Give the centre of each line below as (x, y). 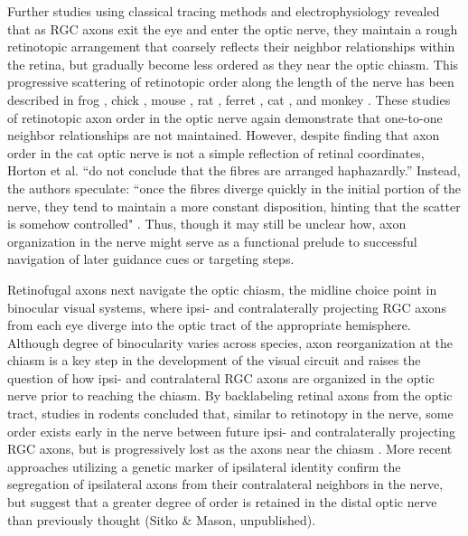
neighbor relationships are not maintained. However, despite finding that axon (224, 135)
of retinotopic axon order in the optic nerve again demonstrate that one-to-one (225, 117)
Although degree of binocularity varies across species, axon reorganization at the (230, 342)
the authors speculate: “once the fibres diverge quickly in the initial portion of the (234, 188)
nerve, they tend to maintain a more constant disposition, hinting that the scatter (234, 206)
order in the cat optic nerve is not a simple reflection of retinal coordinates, (216, 152)
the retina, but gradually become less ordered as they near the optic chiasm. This (233, 64)
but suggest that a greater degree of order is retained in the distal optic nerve (222, 502)
